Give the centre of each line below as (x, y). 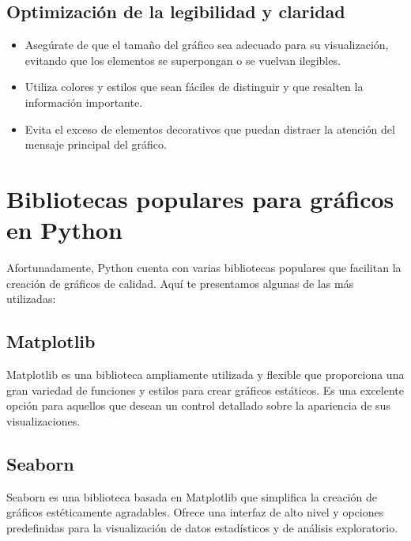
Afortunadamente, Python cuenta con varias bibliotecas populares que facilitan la (204, 268)
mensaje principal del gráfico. (96, 144)
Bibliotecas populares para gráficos (200, 198)
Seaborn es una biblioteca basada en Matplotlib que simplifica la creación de (192, 496)
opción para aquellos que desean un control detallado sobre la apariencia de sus (198, 405)
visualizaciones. (43, 420)
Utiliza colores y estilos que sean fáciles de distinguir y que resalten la (194, 87)
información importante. (84, 102)
